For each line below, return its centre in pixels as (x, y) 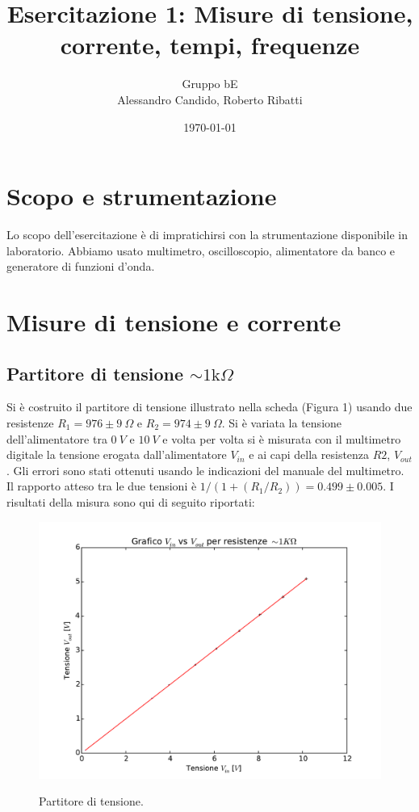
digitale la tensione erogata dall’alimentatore (117, 454)
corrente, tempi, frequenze (210, 45)
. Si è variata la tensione (282, 422)
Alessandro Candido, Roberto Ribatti (210, 99)
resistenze (30, 422)
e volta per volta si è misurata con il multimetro (282, 438)
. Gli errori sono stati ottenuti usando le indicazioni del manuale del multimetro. (205, 470)
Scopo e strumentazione (142, 196)
